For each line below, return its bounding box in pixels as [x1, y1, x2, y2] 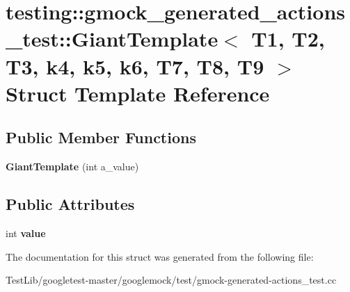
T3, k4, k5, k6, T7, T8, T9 [6, 51, 264, 80]
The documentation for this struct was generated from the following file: [6, 249, 314, 263]
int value [6, 225, 46, 240]
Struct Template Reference [6, 79, 270, 107]
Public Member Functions [6, 127, 196, 148]
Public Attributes [6, 193, 135, 215]
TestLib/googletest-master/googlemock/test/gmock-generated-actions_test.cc [6, 273, 337, 287]
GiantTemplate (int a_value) [6, 159, 139, 174]
